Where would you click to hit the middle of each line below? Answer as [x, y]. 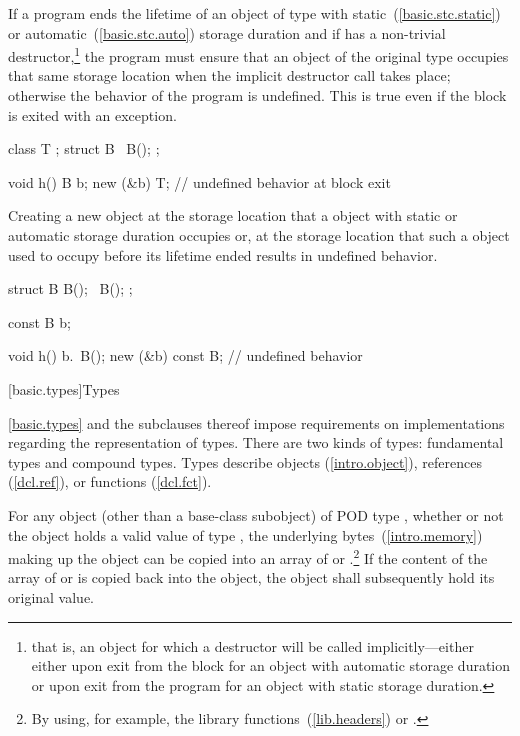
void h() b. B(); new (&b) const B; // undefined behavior [185, 355]
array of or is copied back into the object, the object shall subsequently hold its [251, 577]
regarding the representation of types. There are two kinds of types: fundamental [256, 442]
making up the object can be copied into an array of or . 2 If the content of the [248, 556]
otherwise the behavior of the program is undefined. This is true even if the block [257, 95]
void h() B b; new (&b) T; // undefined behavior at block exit [199, 181]
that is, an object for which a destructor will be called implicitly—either [252, 645]
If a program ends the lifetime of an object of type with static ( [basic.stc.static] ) [254, 13]
